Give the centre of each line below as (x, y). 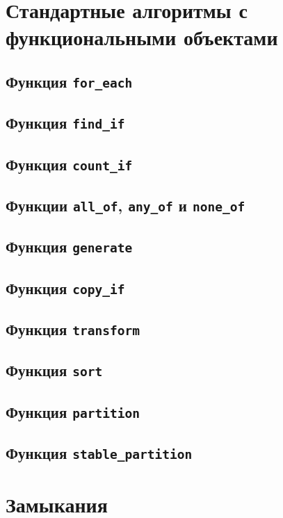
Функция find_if (65, 123)
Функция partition (73, 411)
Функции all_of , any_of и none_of (126, 205)
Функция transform (73, 329)
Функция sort (54, 370)
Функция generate (69, 246)
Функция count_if (69, 164)
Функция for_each (69, 81)
